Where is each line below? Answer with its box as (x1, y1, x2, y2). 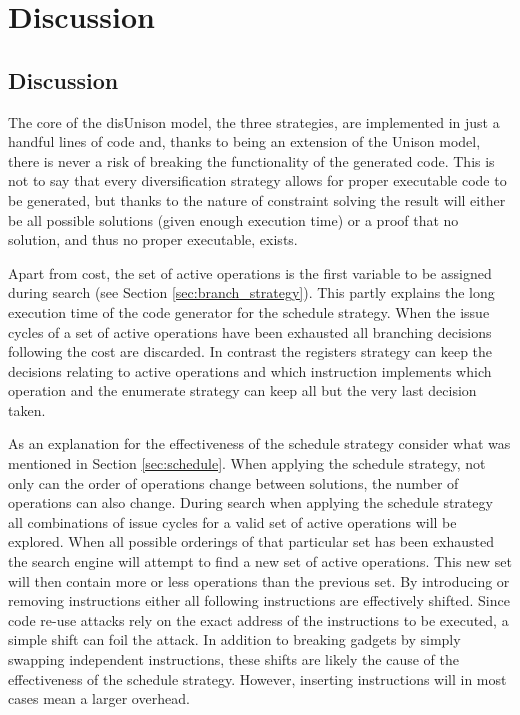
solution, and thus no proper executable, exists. (8, 229, 298, 250)
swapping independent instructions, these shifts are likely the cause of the (8, 649, 459, 670)
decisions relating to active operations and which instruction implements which (8, 360, 492, 381)
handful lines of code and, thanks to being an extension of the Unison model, (8, 131, 481, 152)
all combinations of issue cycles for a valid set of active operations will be (8, 511, 457, 532)
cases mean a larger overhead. (8, 688, 190, 709)
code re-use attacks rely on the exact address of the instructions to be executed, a (8, 609, 509, 630)
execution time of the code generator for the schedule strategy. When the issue (8, 301, 490, 322)
